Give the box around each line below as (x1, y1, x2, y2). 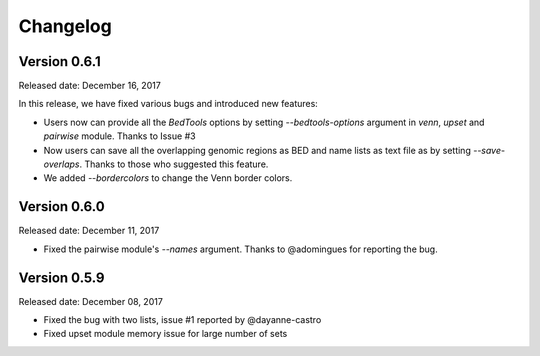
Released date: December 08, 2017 (18, 295, 164, 307)
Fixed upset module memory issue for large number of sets (43, 328, 288, 340)
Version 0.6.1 (18, 53, 101, 70)
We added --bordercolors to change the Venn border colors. (43, 172, 293, 184)
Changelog (18, 15, 112, 37)
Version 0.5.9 (18, 269, 105, 286)
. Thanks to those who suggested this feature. (79, 158, 269, 170)
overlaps (43, 158, 80, 170)
